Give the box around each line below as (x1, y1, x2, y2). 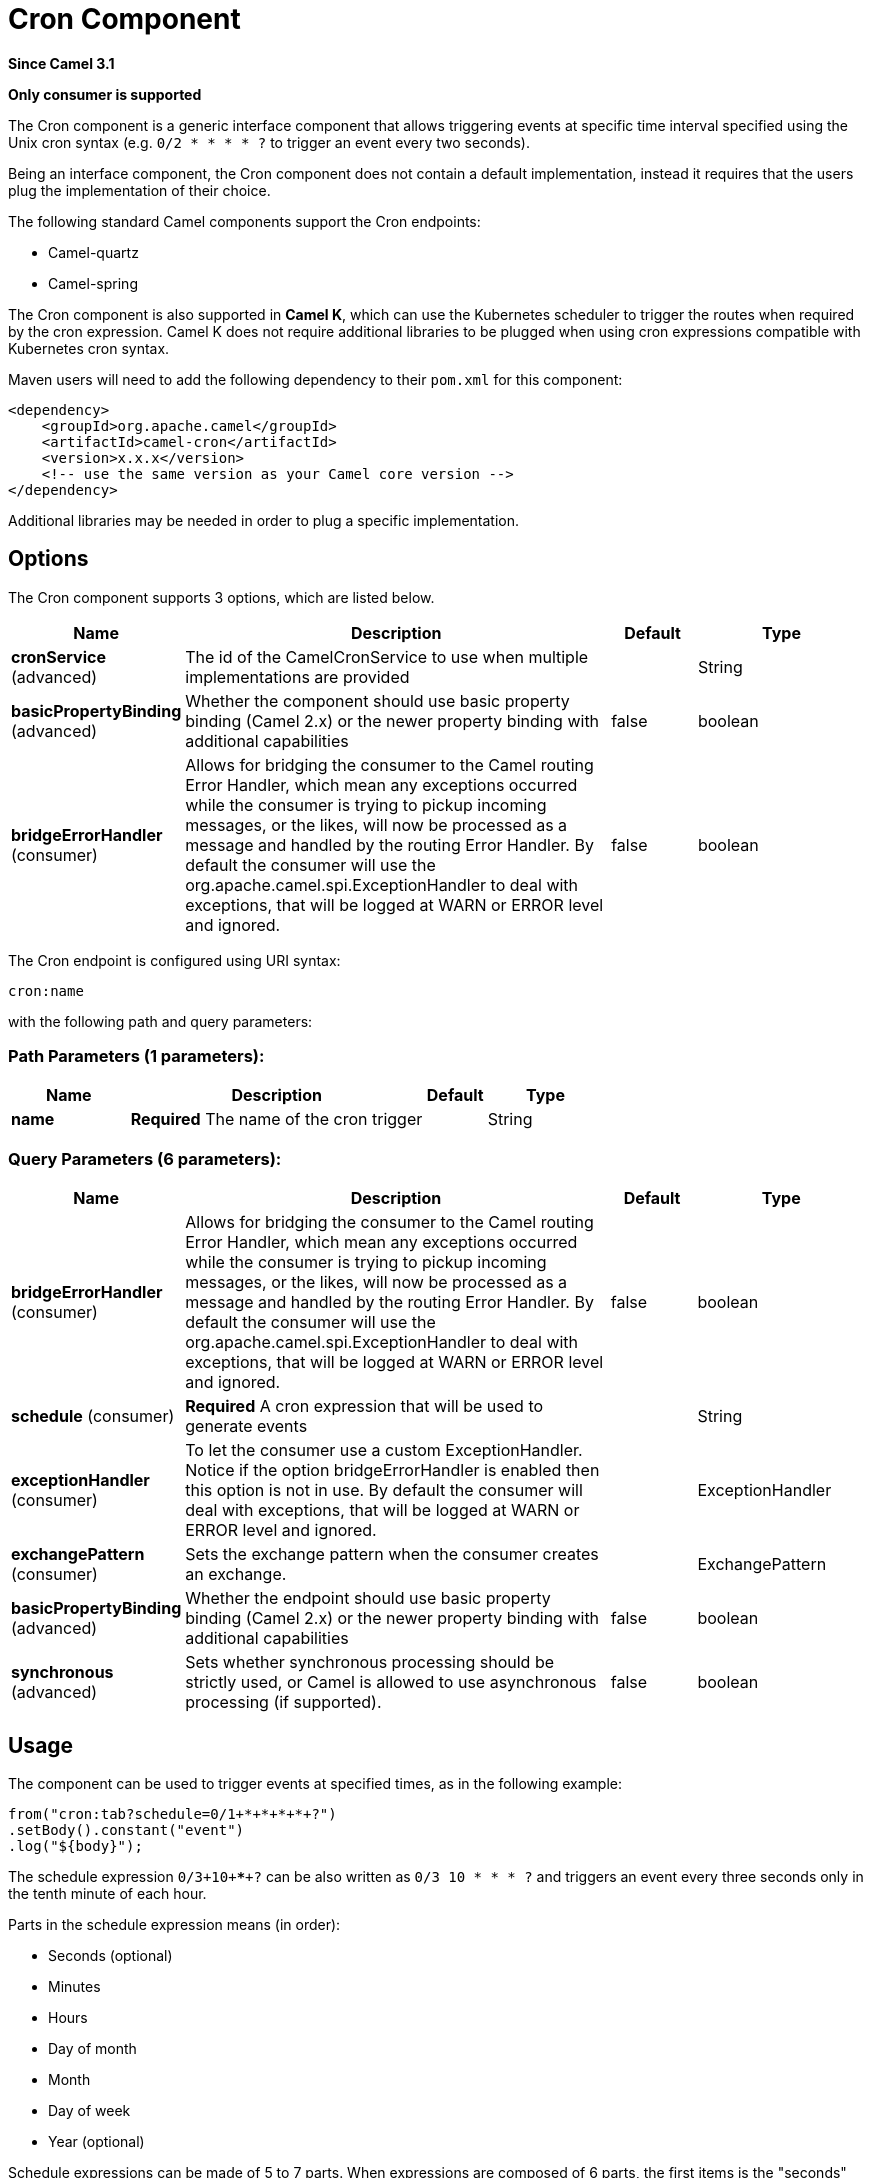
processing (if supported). (185, 1692, 382, 1713)
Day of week (48, 2101, 131, 2119)
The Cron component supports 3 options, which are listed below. (8, 588, 435, 606)
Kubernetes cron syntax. (8, 339, 170, 357)
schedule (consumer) (11, 1406, 175, 1427)
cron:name (8, 982, 84, 999)
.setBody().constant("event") (8, 1821, 245, 1838)
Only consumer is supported (8, 85, 202, 103)
